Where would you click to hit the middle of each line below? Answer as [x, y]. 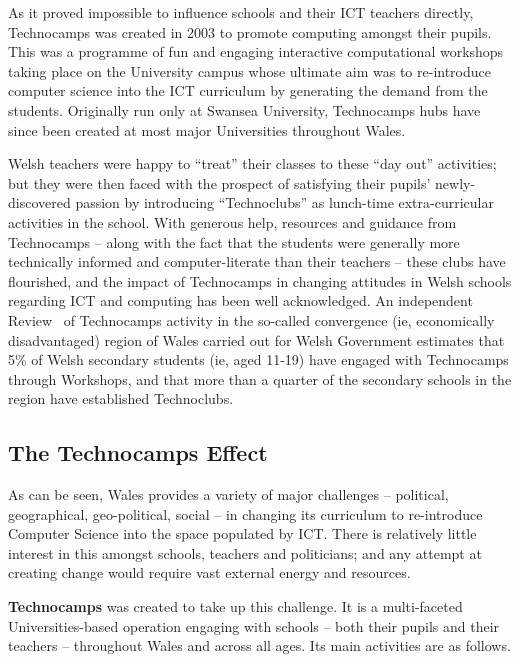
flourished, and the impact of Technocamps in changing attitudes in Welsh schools [260, 280]
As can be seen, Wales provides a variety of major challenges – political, [228, 494]
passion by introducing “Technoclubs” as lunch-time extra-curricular [284, 202]
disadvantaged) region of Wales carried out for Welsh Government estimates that [256, 339]
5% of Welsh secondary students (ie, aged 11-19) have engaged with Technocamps [258, 359]
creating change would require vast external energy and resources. [209, 572]
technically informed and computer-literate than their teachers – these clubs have [257, 261]
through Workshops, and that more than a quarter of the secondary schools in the [260, 378]
